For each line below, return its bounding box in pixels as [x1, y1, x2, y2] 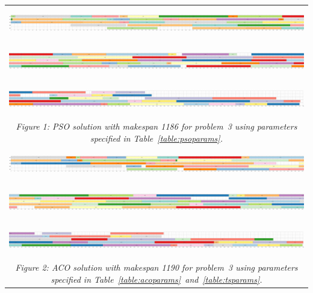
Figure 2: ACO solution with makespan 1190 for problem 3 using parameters [15, 261, 298, 274]
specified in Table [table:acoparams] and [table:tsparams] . [51, 273, 262, 285]
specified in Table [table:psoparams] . [90, 131, 223, 144]
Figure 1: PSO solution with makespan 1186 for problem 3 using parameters [16, 120, 297, 133]
